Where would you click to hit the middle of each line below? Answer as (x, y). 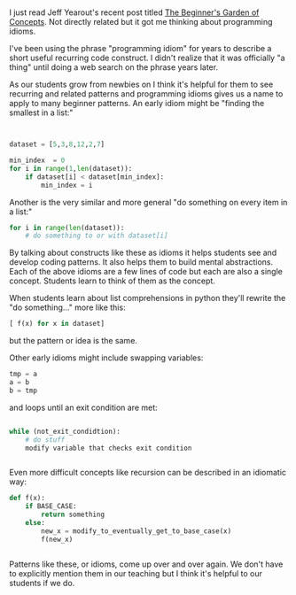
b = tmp (23, 390)
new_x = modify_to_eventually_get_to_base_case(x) (136, 531)
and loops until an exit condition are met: (83, 407)
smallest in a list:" (41, 112)
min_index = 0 (37, 161)
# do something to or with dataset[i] (97, 236)
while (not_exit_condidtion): (65, 431)
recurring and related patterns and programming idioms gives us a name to (146, 94)
